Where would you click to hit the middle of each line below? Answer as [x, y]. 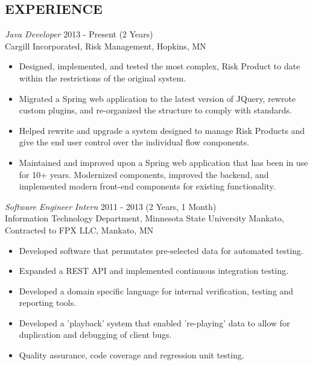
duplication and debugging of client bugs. [95, 335]
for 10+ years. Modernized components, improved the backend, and [144, 174]
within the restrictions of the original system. [103, 78]
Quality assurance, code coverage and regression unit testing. [131, 355]
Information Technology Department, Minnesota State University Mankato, [144, 218]
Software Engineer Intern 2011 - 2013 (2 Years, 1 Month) [111, 206]
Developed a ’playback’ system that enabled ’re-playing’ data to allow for [154, 322]
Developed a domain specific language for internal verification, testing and [156, 290]
